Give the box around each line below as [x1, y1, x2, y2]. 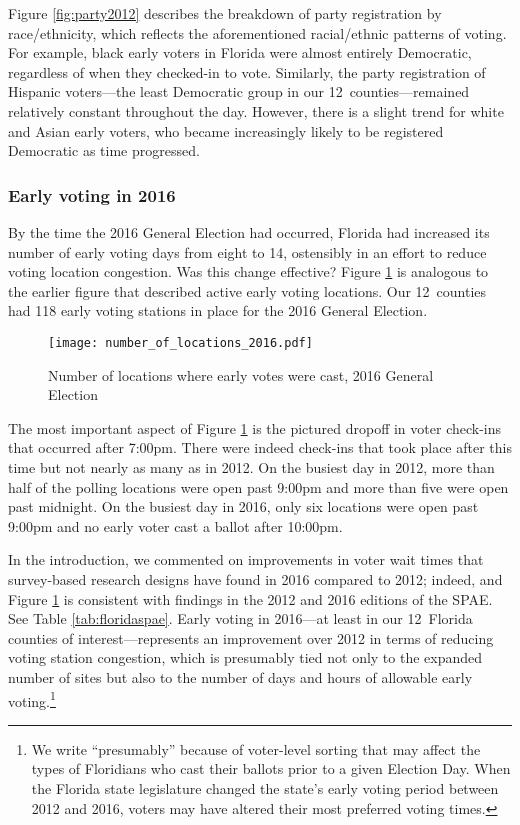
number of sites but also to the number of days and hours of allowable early [8, 666, 473, 687]
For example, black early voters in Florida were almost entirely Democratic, [8, 42, 472, 63]
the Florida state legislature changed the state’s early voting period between [31, 777, 499, 798]
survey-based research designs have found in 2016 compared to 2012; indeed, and [8, 568, 503, 589]
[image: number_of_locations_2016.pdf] [48, 335, 313, 350]
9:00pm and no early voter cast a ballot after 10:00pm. [8, 515, 343, 536]
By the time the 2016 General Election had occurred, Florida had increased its [8, 221, 490, 242]
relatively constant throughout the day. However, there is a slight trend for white [8, 100, 504, 121]
